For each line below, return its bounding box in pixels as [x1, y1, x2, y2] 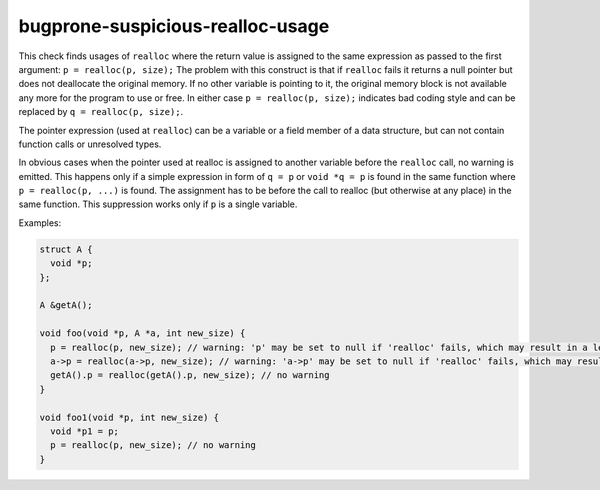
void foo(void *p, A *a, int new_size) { [39, 328, 246, 339]
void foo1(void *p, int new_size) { [39, 411, 220, 423]
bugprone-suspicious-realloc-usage [18, 15, 330, 37]
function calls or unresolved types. [18, 138, 162, 150]
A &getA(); [39, 300, 93, 311]
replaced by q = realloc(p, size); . [18, 106, 184, 118]
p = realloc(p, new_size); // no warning [50, 440, 257, 451]
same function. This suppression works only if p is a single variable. [18, 198, 298, 210]
